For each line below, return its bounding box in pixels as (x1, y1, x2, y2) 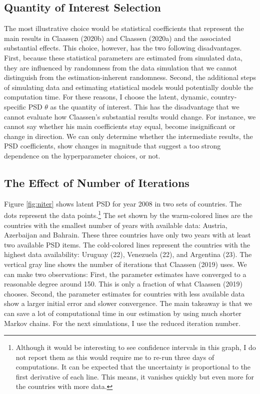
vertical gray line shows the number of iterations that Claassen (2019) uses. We (4, 258, 247, 269)
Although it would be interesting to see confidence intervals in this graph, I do (15, 342, 256, 352)
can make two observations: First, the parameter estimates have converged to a (4, 268, 246, 279)
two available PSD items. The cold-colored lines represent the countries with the (4, 239, 250, 249)
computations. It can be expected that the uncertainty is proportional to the (15, 361, 251, 372)
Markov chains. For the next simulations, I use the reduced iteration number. (4, 317, 240, 328)
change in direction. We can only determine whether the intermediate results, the (4, 130, 253, 141)
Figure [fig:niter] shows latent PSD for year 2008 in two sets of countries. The (4, 198, 242, 208)
